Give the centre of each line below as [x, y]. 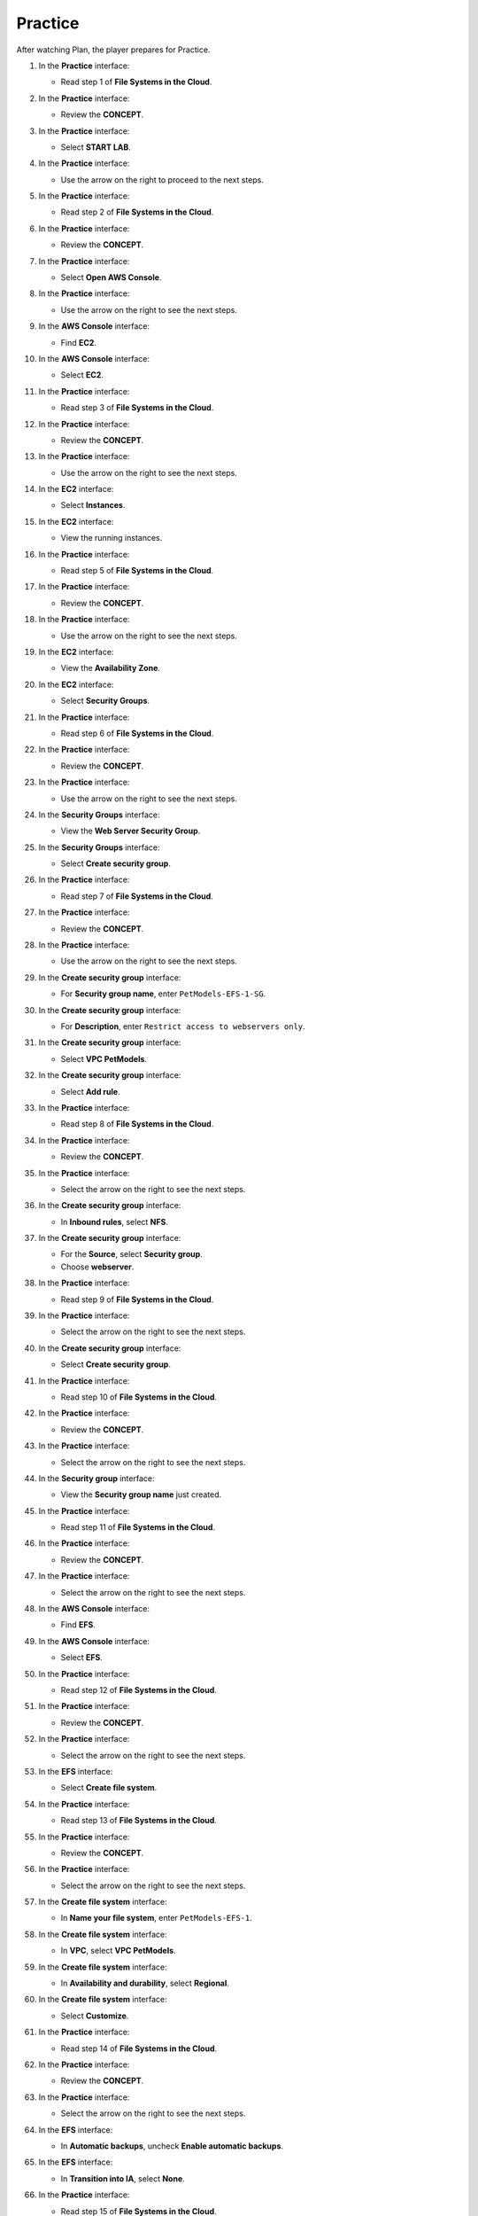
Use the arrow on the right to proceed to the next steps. [162, 179]
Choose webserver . [97, 1267]
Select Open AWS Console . [111, 277]
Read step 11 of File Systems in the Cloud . [138, 1527]
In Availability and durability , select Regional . [145, 1983]
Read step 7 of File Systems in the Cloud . [137, 896]
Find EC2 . [79, 342]
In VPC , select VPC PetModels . [118, 1951]
